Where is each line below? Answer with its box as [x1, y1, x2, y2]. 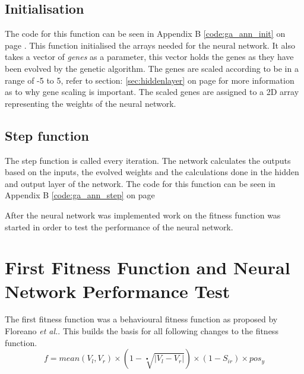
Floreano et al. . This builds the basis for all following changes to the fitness [5, 325, 278, 337]
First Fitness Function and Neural [5, 255, 290, 280]
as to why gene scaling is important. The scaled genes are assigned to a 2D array [5, 85, 299, 98]
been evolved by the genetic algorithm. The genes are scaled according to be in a [5, 62, 299, 74]
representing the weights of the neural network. [5, 97, 176, 109]
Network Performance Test [5, 278, 230, 303]
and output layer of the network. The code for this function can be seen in [5, 177, 275, 189]
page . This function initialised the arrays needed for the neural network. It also [5, 39, 295, 51]
